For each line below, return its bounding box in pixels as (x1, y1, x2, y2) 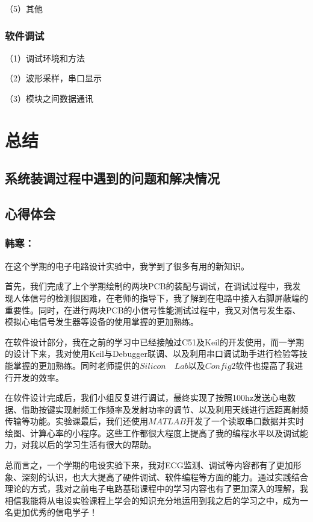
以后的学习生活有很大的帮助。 (38, 438, 156, 451)
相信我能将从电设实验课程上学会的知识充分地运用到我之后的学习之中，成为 (5, 494, 300, 506)
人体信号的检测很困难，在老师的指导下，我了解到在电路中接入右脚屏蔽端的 (13, 291, 308, 304)
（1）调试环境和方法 (5, 51, 85, 64)
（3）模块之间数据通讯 (5, 92, 93, 104)
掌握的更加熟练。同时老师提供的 (13, 359, 140, 371)
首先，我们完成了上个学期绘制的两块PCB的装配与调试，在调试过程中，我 (5, 280, 293, 292)
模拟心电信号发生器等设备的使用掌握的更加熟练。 (5, 315, 199, 328)
